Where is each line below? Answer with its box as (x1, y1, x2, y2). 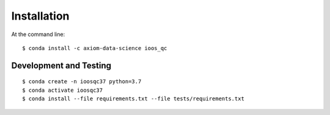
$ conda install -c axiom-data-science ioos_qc (22, 45, 167, 51)
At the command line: (11, 31, 65, 38)
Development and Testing (11, 60, 112, 70)
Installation (11, 9, 70, 23)
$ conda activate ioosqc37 (22, 86, 103, 94)
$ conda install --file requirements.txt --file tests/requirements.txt (22, 95, 244, 102)
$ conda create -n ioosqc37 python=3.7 (22, 78, 142, 85)
